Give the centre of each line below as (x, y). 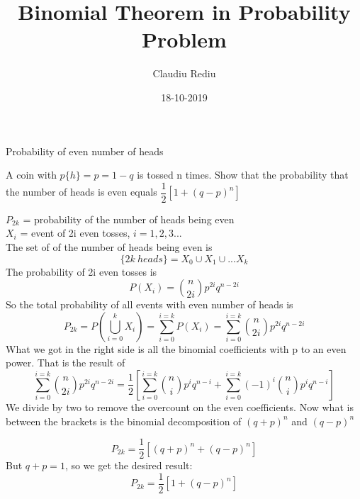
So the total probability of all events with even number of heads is (150, 304)
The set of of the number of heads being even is (109, 246)
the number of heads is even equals (81, 192)
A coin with (31, 175)
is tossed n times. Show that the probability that (243, 175)
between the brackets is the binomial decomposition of (124, 421)
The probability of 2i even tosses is (81, 271)
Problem (184, 39)
